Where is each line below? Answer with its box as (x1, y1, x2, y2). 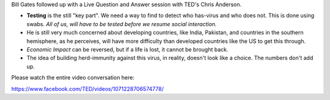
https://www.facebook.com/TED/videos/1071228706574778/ (11, 85, 164, 92)
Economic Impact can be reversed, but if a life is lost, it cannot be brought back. (26, 45, 229, 53)
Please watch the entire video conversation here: (11, 74, 134, 81)
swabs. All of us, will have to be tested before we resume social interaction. (26, 20, 217, 27)
